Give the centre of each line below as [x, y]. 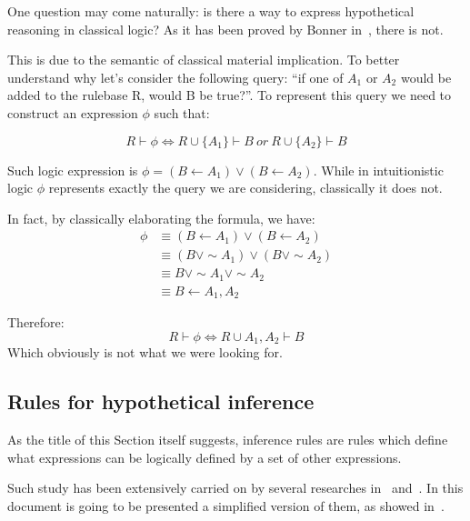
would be [426, 77]
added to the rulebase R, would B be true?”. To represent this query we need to [230, 95]
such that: [182, 112]
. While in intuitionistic [378, 170]
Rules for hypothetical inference [161, 401]
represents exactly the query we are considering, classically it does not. [245, 188]
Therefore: [36, 322]
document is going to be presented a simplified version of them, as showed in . [226, 506]
